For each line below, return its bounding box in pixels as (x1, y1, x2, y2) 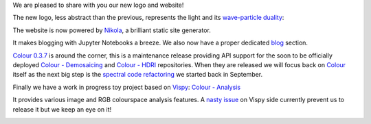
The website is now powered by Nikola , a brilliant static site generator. (12, 26, 211, 34)
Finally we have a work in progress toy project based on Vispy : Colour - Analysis (12, 83, 240, 91)
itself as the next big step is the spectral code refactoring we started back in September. (12, 71, 263, 79)
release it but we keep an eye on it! (12, 105, 112, 113)
